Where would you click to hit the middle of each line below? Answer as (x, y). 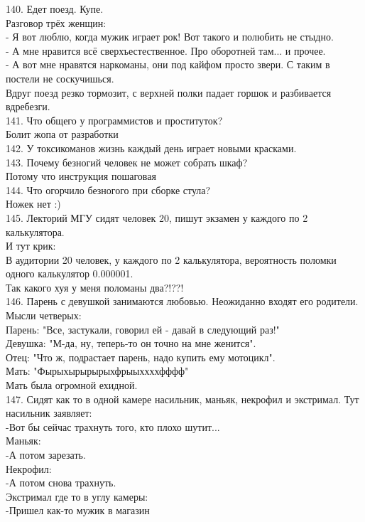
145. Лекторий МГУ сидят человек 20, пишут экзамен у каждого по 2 (157, 217)
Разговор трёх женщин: (56, 22)
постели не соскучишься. (60, 78)
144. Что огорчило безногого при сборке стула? (108, 190)
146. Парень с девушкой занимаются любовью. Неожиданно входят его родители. (182, 301)
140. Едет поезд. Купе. (55, 9)
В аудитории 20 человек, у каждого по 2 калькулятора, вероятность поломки (171, 259)
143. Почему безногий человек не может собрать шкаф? (127, 162)
